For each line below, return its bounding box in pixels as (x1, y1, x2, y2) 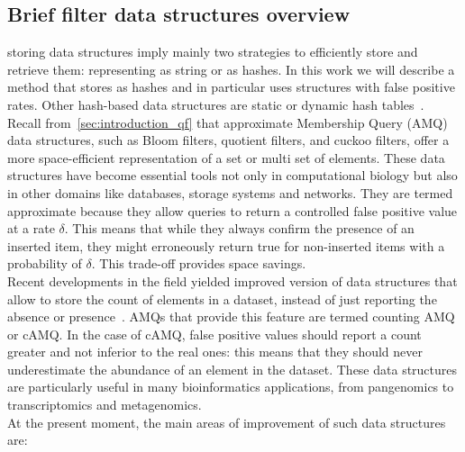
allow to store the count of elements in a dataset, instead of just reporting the (7, 289, 437, 308)
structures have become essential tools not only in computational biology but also (7, 166, 458, 185)
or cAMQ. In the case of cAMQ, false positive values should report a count (7, 324, 422, 343)
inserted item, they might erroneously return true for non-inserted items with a (7, 236, 445, 255)
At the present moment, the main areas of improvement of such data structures (7, 412, 446, 431)
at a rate (7, 219, 55, 238)
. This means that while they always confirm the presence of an (64, 219, 415, 238)
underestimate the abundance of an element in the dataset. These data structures (7, 359, 458, 378)
